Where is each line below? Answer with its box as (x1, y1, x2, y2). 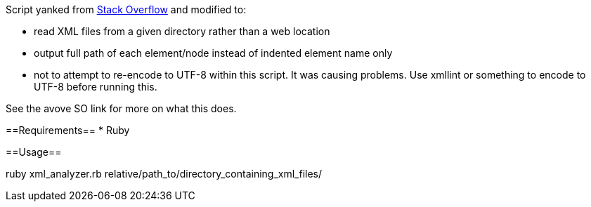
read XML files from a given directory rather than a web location (34, 25, 330, 37)
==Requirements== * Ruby (6, 124, 130, 136)
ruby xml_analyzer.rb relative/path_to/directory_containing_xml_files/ (6, 168, 323, 180)
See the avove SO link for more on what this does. (6, 102, 237, 114)
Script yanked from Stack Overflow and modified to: (6, 4, 247, 15)
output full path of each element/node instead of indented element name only (34, 47, 393, 59)
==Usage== (6, 146, 62, 158)
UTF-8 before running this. (34, 81, 157, 93)
